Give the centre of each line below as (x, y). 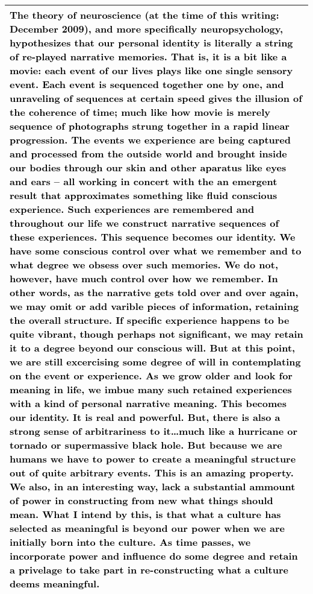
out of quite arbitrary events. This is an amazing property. (152, 472)
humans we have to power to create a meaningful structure (153, 459)
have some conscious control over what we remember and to (156, 251)
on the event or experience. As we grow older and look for (151, 375)
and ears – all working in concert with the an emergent (144, 181)
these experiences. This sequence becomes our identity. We (153, 237)
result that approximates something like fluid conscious (144, 195)
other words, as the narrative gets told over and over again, (154, 292)
